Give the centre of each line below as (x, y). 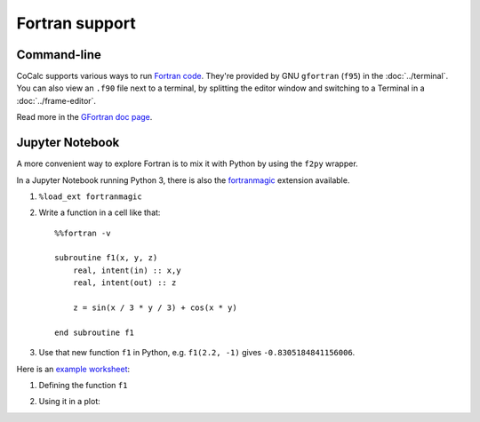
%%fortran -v (83, 233)
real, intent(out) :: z (124, 283)
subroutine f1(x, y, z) (106, 258)
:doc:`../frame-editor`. (56, 100)
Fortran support (76, 23)
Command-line (59, 55)
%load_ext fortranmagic (90, 196)
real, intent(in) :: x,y (127, 270)
